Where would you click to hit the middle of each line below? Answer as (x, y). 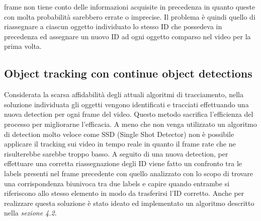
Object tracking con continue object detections (128, 73)
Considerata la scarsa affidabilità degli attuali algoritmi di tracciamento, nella (124, 94)
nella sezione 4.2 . (30, 213)
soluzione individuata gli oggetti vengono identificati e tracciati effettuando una (126, 104)
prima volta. (23, 46)
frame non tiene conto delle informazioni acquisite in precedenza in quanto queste (130, 7)
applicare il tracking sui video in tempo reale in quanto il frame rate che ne (120, 144)
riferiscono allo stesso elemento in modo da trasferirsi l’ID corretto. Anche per (124, 193)
